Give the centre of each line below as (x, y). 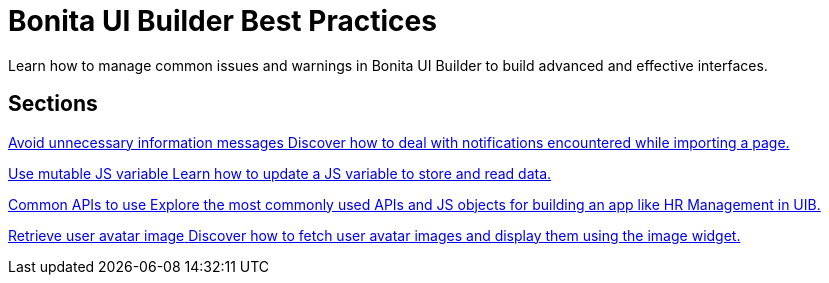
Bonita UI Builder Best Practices (222, 21)
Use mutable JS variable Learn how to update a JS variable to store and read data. (280, 173)
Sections (53, 104)
